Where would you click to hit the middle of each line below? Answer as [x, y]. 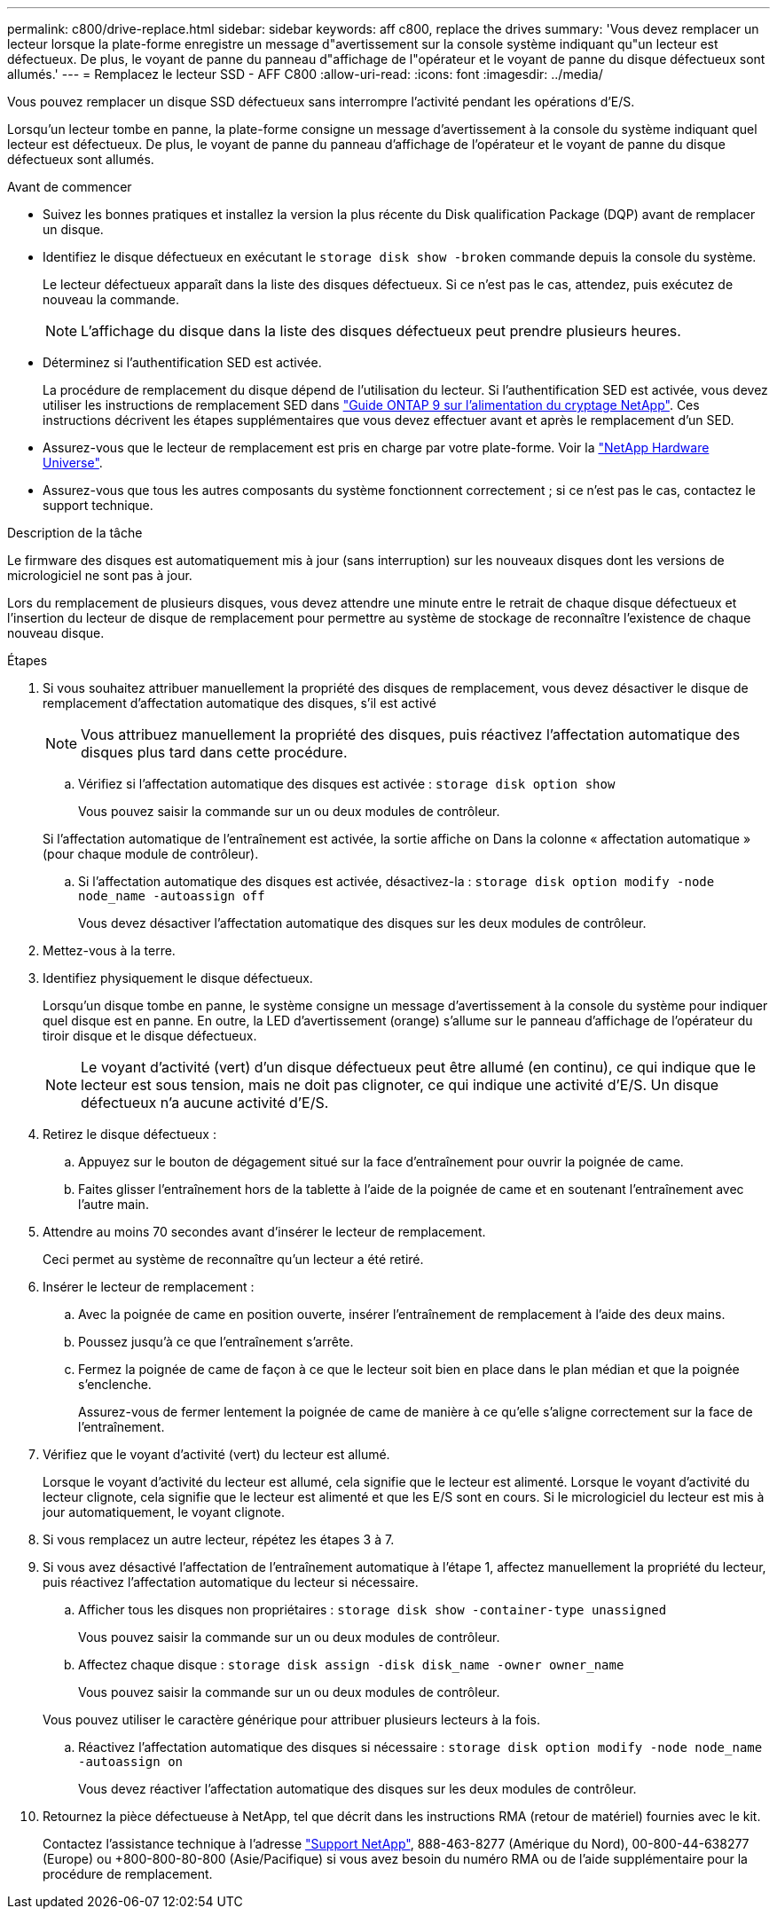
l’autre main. [114, 1204]
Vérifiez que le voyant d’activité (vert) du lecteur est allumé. [216, 1454]
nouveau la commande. [111, 299]
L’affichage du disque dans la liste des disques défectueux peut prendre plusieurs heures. [381, 331]
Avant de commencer [70, 187]
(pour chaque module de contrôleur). [151, 854]
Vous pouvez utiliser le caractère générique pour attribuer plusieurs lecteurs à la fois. [292, 1720]
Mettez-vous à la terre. [109, 950]
